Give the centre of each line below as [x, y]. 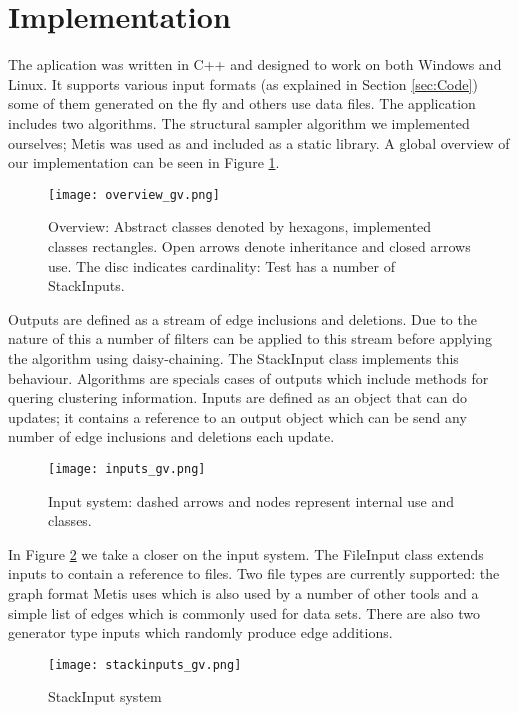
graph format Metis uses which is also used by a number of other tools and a [243, 592]
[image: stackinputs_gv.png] [145, 664]
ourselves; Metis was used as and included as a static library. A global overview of [259, 142]
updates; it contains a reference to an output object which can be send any [237, 416]
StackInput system [105, 696]
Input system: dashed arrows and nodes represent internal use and [251, 500]
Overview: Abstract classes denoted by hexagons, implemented [240, 226]
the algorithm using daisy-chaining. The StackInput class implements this [233, 357]
